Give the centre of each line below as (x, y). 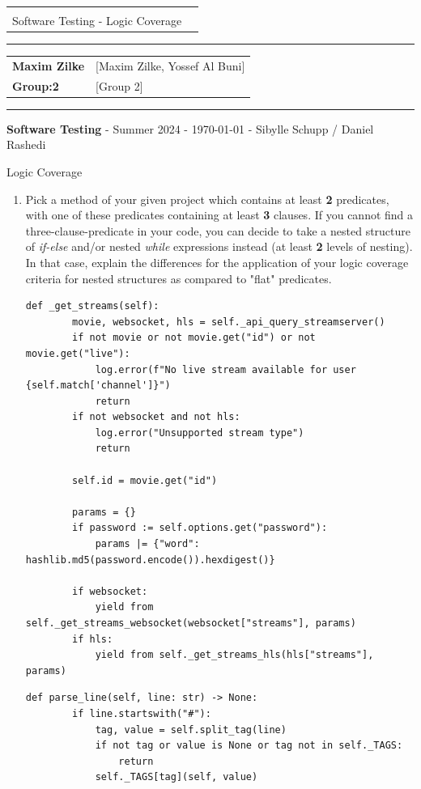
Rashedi (26, 144)
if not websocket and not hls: (156, 417)
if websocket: (110, 591)
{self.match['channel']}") (98, 386)
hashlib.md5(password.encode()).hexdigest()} (150, 560)
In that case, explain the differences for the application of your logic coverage (217, 262)
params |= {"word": (147, 544)
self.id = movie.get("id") (145, 480)
